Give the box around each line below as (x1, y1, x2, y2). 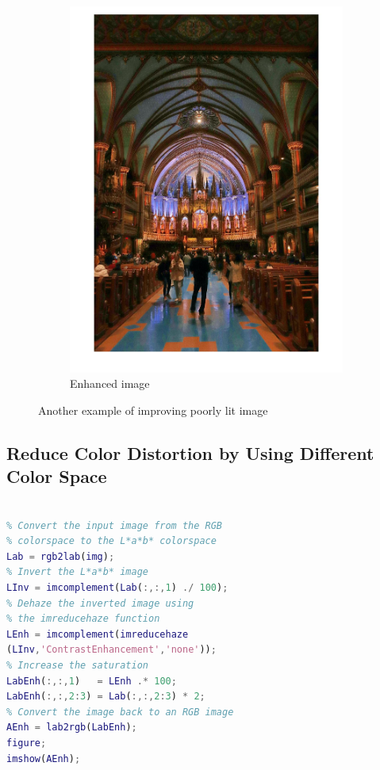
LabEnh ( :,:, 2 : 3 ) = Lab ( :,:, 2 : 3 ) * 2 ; (6, 691, 205, 703)
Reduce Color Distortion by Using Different (6, 440, 374, 465)
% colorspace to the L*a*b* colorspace (6, 535, 217, 547)
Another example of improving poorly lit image (38, 401, 268, 418)
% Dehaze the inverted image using (6, 597, 194, 609)
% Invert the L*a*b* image (6, 566, 148, 578)
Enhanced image (70, 375, 150, 392)
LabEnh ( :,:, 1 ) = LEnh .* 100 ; (6, 675, 177, 687)
